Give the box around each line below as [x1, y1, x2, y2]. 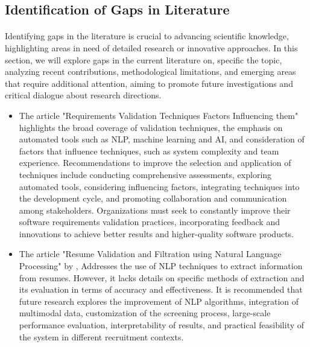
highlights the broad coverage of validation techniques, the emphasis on [19, 121, 283, 133]
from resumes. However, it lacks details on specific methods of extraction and [19, 271, 305, 284]
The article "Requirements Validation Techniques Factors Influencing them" [19, 109, 299, 121]
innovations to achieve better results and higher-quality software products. [19, 227, 294, 240]
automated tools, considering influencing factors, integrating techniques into [19, 180, 300, 193]
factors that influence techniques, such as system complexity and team [19, 144, 279, 157]
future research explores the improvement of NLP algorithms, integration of [19, 294, 299, 307]
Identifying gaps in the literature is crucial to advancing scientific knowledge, [5, 30, 289, 42]
